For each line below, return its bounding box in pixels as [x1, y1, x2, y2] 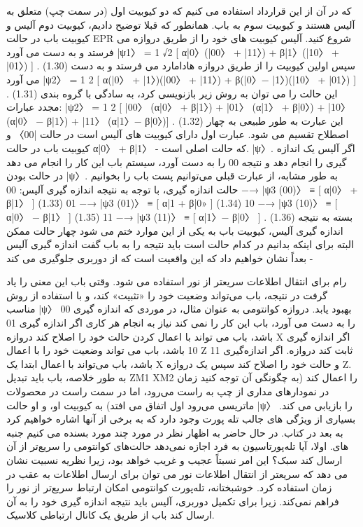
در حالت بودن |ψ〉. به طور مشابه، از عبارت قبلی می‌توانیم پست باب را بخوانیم [6, 168, 339, 183]
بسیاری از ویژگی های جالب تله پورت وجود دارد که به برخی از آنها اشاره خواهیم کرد [6, 411, 356, 426]
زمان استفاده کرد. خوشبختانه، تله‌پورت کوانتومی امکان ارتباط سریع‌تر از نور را [6, 480, 332, 495]
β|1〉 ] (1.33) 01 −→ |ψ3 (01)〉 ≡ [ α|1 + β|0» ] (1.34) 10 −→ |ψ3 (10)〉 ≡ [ [6, 196, 338, 210]
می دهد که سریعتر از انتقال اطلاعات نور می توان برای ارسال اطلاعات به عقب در [6, 466, 348, 481]
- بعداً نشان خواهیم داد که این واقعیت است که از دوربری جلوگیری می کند [6, 250, 313, 265]
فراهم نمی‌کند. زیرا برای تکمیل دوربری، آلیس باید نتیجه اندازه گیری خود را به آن [6, 493, 339, 508]
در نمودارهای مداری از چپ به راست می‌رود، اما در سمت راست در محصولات [6, 384, 329, 399]
